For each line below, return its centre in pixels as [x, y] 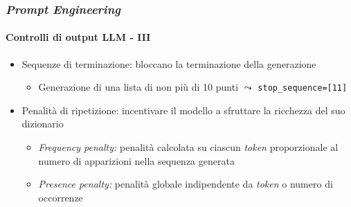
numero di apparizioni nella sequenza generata [136, 160]
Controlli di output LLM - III [78, 37]
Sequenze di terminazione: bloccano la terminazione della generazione [169, 63]
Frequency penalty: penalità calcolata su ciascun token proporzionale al [188, 147]
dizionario [43, 124]
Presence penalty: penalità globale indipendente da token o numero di [186, 184]
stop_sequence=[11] [303, 88]
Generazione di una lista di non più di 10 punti [138, 87]
